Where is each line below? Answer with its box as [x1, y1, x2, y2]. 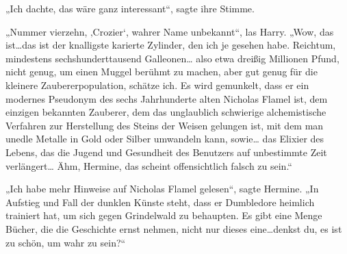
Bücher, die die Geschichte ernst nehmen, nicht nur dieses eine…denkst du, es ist [5, 221, 342, 236]
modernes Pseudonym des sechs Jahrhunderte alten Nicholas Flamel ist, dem [5, 91, 328, 105]
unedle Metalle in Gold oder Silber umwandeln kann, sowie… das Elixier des [5, 131, 324, 146]
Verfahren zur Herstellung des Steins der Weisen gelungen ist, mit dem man [5, 118, 324, 132]
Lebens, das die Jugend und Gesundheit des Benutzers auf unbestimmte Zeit [5, 144, 327, 159]
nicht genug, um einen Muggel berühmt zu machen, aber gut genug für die [5, 64, 318, 79]
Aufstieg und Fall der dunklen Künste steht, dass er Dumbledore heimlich [5, 194, 315, 209]
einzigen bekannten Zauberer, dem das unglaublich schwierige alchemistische [5, 105, 326, 119]
